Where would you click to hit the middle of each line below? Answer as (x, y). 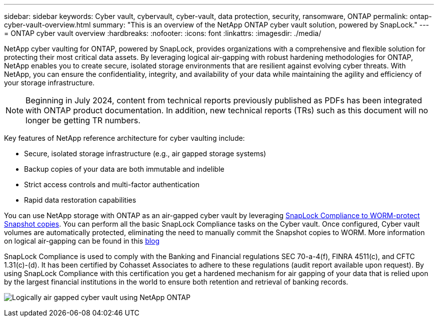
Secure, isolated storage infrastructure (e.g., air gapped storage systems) (145, 154)
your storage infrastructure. (49, 83)
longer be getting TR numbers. (83, 120)
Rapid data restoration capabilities (80, 200)
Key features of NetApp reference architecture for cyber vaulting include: (124, 138)
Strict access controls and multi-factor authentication (112, 184)
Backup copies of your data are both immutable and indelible (124, 169)
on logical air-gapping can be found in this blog (82, 241)
